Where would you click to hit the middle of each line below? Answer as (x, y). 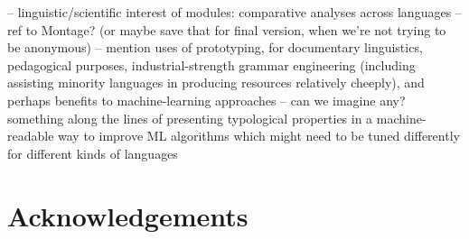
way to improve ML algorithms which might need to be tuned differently (259, 136)
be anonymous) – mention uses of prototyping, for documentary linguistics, (215, 47)
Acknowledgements (128, 215)
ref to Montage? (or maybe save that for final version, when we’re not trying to (227, 29)
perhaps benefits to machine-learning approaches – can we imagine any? (206, 100)
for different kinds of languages (93, 153)
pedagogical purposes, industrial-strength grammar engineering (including (211, 64)
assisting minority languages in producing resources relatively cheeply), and (216, 83)
